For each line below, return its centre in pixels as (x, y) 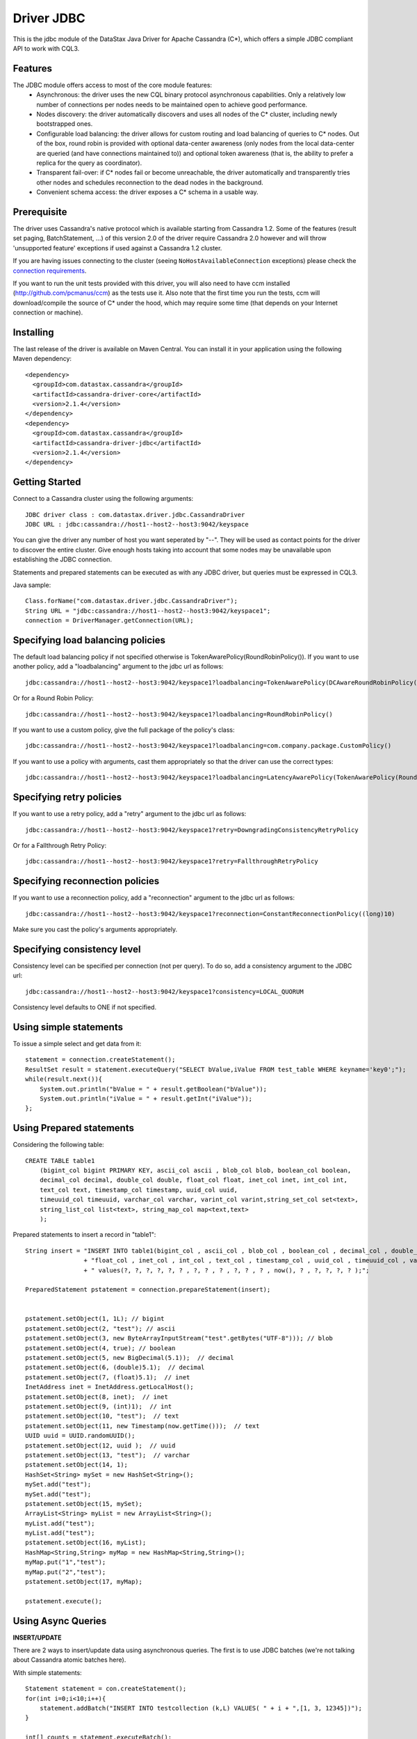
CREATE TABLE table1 (60, 1161)
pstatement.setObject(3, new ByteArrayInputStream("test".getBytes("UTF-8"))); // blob (179, 1338)
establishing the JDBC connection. (63, 559)
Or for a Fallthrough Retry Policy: (60, 845)
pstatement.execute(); (64, 1601)
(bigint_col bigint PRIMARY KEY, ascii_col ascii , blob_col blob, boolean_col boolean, (195, 1170)
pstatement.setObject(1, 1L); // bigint (95, 1319)
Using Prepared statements (74, 1128)
